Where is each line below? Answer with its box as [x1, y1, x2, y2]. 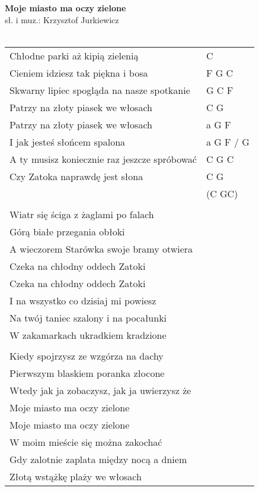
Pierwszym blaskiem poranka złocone [9, 366, 165, 380]
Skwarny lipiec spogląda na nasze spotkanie [9, 83, 190, 97]
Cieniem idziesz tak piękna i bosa [9, 65, 148, 80]
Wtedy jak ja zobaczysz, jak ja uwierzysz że [9, 383, 191, 397]
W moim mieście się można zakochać [9, 435, 162, 449]
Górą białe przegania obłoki [9, 224, 125, 238]
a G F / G [206, 134, 250, 149]
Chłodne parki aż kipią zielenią [9, 48, 139, 62]
